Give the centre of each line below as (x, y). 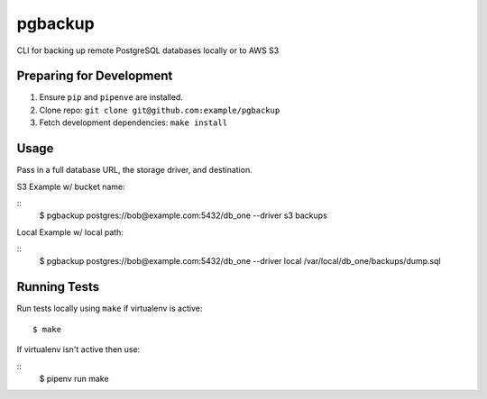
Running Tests (58, 287)
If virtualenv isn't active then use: (78, 349)
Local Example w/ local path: (70, 232)
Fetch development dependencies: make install (133, 122)
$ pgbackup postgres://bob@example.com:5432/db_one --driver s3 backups (184, 215)
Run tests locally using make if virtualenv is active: (110, 308)
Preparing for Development (95, 76)
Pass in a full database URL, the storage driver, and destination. (134, 170)
